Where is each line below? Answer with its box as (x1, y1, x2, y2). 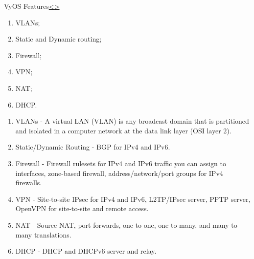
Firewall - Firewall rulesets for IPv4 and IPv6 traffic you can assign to (15, 158, 227, 168)
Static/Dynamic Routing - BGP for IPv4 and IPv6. (15, 142, 170, 152)
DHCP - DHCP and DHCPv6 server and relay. (15, 246, 157, 256)
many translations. (15, 229, 71, 239)
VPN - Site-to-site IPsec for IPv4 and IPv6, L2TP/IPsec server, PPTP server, (15, 194, 251, 204)
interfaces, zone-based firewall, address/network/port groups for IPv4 (15, 168, 223, 178)
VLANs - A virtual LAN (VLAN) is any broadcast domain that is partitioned (15, 116, 249, 126)
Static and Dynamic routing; (15, 34, 102, 44)
